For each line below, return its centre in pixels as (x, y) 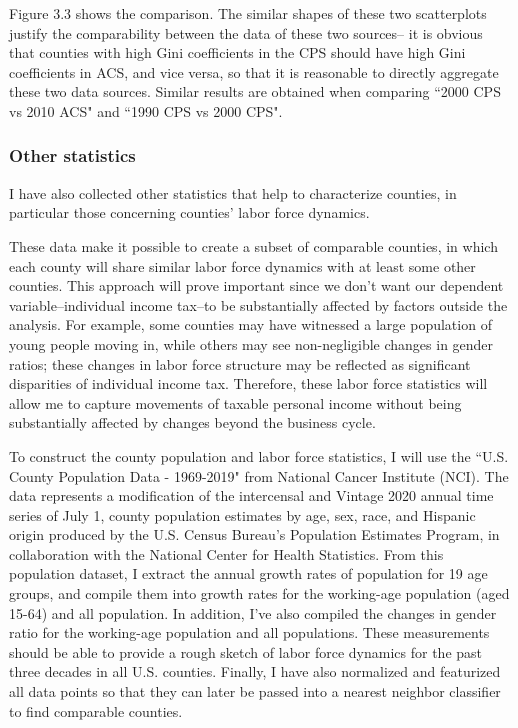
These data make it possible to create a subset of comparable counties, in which (253, 245)
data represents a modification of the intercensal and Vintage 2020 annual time (251, 495)
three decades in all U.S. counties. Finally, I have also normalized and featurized (255, 671)
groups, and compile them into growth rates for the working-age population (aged (259, 593)
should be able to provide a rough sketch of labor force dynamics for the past (246, 651)
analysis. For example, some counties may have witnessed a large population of (250, 324)
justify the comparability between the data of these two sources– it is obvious (246, 32)
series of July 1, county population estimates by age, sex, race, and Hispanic (242, 514)
